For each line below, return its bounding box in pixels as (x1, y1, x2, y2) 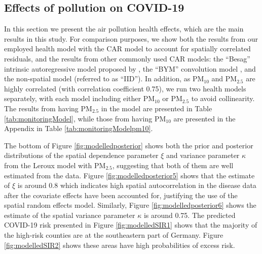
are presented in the (173, 113, 236, 123)
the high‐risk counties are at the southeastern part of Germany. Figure (4, 230, 223, 240)
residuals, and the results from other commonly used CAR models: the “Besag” (4, 53, 250, 63)
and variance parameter (166, 150, 240, 161)
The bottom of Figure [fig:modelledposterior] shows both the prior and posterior (4, 140, 253, 150)
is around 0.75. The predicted (143, 209, 236, 220)
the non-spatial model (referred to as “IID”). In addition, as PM (4, 73, 204, 84)
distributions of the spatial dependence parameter (4, 150, 159, 161)
